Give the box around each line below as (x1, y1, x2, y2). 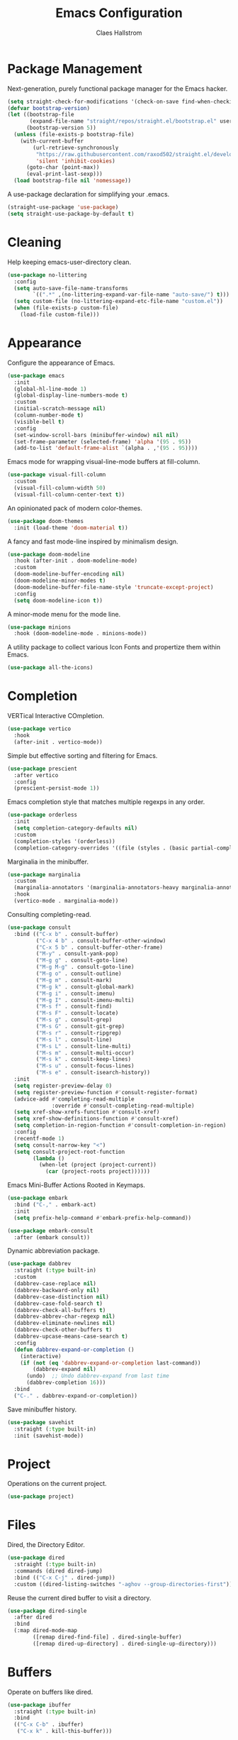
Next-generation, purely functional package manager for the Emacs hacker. (7, 84, 228, 93)
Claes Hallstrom (96, 28, 142, 37)
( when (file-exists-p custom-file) (13, 304, 119, 312)
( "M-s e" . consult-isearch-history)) (35, 1069, 151, 1077)
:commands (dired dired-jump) (13, 1567, 103, 1575)
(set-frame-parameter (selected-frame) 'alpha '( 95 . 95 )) (13, 438, 192, 445)
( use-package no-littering (7, 271, 87, 278)
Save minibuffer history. (7, 1405, 76, 1414)
